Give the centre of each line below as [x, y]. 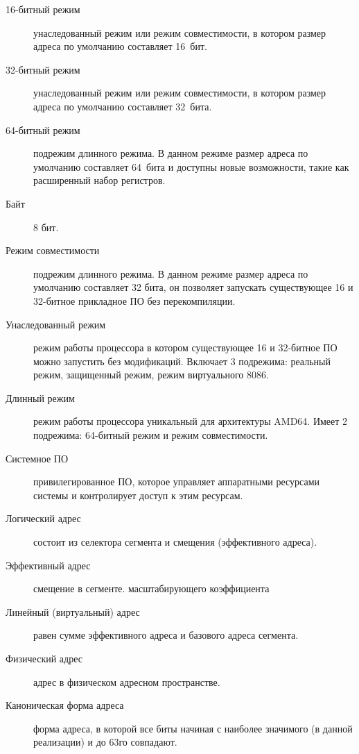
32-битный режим [43, 69]
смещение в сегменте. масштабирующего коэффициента [151, 588]
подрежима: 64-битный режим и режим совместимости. [151, 435]
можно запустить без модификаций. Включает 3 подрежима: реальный [182, 361]
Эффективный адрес [48, 565]
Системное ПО [37, 458]
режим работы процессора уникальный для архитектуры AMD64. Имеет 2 [191, 421]
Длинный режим [40, 397]
